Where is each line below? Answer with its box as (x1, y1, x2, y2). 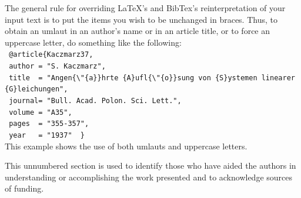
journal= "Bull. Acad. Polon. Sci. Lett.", (9, 97, 182, 105)
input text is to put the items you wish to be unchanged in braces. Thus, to (5, 13, 277, 25)
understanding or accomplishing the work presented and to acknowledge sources (5, 170, 293, 183)
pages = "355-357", (9, 120, 89, 128)
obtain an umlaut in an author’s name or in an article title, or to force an (5, 25, 270, 37)
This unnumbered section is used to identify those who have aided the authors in (5, 159, 296, 172)
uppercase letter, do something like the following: (5, 36, 182, 48)
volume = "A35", (9, 108, 72, 117)
